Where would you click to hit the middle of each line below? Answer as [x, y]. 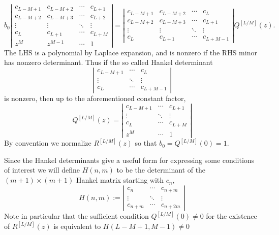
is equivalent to [77, 226]
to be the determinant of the [161, 170]
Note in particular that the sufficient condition [76, 216]
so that [146, 143]
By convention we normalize [48, 143]
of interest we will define [42, 170]
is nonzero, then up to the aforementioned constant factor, [95, 98]
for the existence [231, 216]
